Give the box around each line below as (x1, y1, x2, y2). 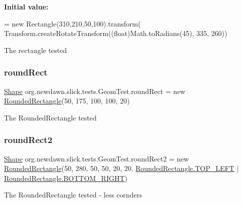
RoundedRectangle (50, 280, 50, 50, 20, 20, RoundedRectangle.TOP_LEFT (4, 163, 234, 173)
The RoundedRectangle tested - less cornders (4, 189, 143, 200)
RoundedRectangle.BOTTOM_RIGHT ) (4, 172, 128, 183)
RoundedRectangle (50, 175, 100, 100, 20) (4, 95, 130, 106)
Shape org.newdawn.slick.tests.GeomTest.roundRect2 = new (4, 153, 189, 163)
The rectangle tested (4, 44, 67, 55)
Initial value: (4, 1, 49, 11)
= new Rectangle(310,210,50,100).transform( (4, 18, 141, 28)
